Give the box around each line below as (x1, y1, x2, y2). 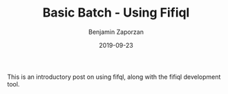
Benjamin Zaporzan (88, 28, 144, 36)
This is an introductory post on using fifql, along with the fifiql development (7, 73, 221, 81)
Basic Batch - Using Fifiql (42, 5, 190, 21)
